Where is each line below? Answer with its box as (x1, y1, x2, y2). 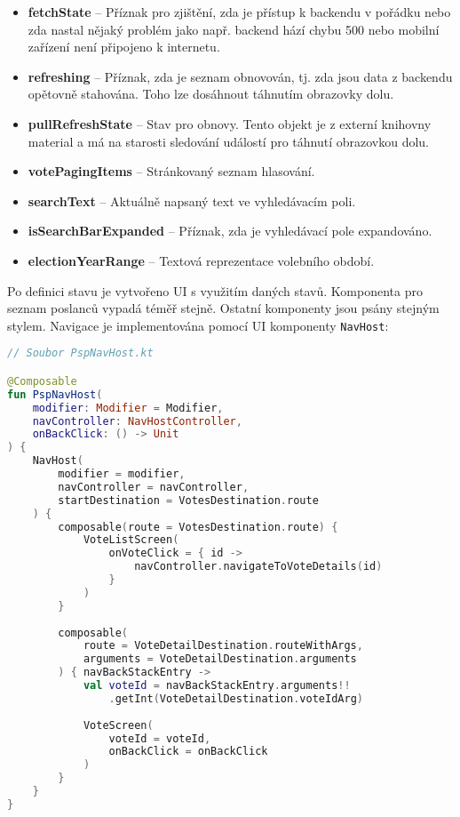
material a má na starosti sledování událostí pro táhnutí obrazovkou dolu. (28, 132, 430, 150)
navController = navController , (58, 480, 250, 493)
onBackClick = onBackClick (108, 745, 268, 758)
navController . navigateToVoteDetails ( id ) (134, 560, 383, 573)
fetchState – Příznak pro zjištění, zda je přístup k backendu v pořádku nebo (28, 3, 451, 20)
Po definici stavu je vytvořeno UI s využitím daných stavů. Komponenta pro (7, 281, 423, 300)
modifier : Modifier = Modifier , (32, 401, 224, 414)
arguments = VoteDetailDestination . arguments (83, 653, 357, 666)
